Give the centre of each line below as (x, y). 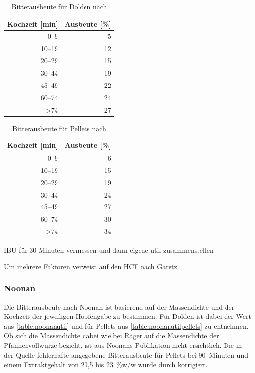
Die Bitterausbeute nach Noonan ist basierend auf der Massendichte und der (119, 306)
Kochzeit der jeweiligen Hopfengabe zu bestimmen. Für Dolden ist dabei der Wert (127, 316)
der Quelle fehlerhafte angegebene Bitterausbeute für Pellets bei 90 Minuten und (126, 355)
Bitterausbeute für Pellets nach (59, 128)
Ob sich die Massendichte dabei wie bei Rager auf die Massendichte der (112, 335)
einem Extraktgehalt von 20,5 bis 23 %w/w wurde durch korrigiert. (106, 364)
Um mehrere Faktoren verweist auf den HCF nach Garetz (91, 266)
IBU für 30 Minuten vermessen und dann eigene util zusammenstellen (109, 250)
